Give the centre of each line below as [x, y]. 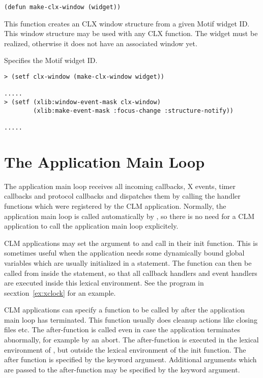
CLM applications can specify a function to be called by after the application [124, 310]
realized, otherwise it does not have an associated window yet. [101, 43]
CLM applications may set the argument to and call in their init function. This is [131, 243]
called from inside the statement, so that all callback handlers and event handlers [131, 273]
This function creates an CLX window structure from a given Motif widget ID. [127, 23]
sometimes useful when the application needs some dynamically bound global [124, 253]
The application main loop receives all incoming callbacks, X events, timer [120, 186]
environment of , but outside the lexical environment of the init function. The [125, 349]
